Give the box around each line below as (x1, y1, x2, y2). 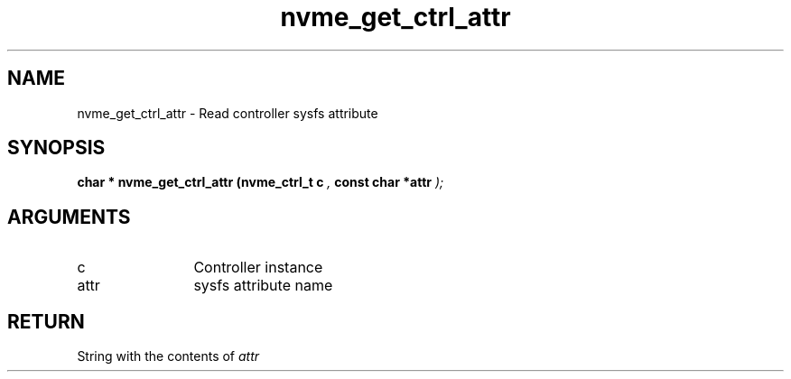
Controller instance (193, 258, 323, 277)
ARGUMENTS (7, 205, 131, 228)
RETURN (7, 310, 85, 333)
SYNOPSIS (7, 136, 106, 160)
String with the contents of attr (77, 348, 260, 365)
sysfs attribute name (193, 276, 333, 295)
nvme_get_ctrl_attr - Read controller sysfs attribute (77, 105, 378, 121)
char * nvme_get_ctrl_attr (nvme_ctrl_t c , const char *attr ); (77, 174, 444, 190)
